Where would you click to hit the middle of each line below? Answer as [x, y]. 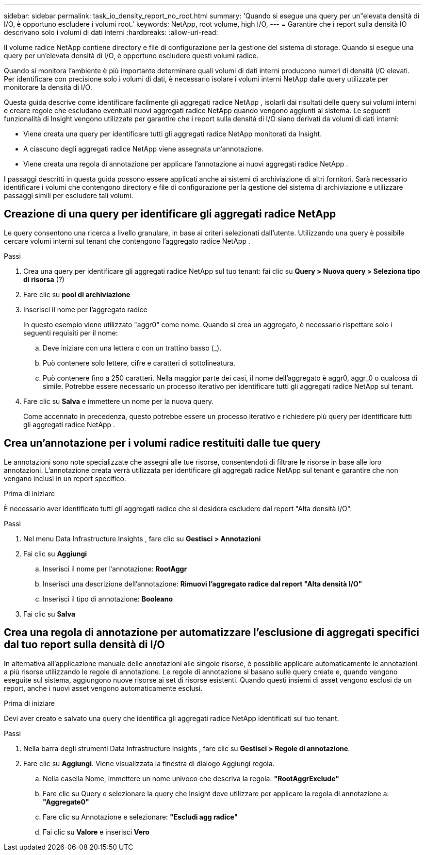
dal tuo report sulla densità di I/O [84, 645]
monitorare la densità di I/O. [48, 87]
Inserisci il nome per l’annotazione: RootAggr [115, 569]
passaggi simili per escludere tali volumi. [69, 195]
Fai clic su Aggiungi [55, 553]
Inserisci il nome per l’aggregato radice [85, 309]
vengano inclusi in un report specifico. [65, 478]
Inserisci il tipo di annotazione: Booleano [108, 599]
